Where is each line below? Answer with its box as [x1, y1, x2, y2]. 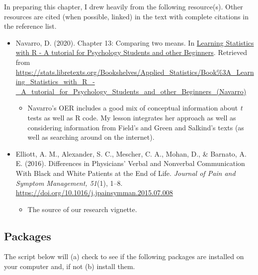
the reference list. [4, 21, 57, 31]
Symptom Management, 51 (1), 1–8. [15, 177, 123, 188]
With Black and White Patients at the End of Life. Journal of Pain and [15, 167, 236, 178]
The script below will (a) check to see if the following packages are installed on [4, 251, 244, 262]
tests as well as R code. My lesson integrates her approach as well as [27, 112, 236, 122]
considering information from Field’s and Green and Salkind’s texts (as [27, 122, 244, 132]
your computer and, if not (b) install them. [4, 261, 135, 272]
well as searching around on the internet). [27, 132, 155, 142]
